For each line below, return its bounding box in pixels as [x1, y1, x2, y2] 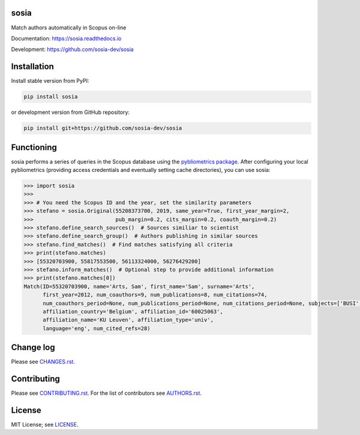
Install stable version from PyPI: [11, 77, 89, 84]
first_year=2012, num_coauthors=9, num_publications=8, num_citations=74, [43, 291, 268, 298]
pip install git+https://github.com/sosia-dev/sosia [23, 125, 182, 132]
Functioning [11, 142, 57, 152]
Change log [11, 342, 55, 353]
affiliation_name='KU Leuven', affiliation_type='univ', [43, 316, 214, 324]
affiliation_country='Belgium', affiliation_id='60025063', [43, 308, 223, 315]
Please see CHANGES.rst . [11, 358, 75, 365]
